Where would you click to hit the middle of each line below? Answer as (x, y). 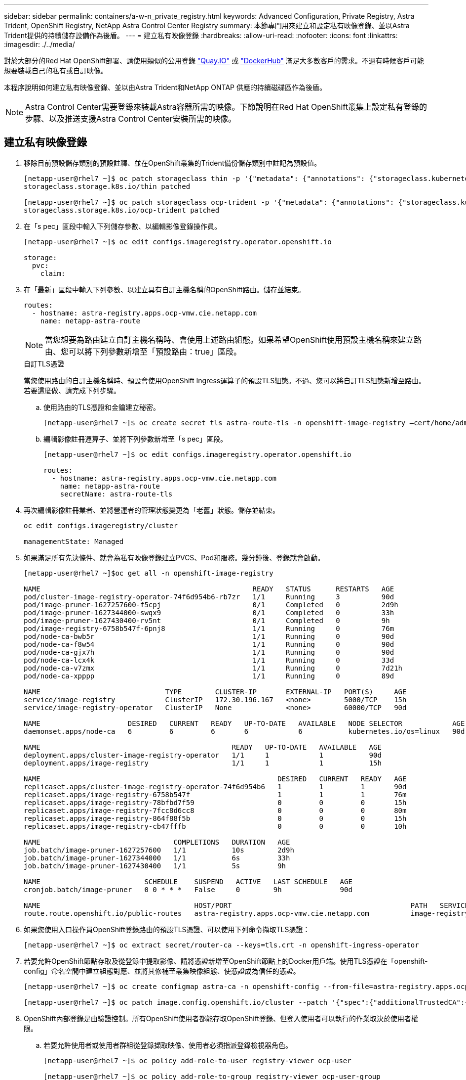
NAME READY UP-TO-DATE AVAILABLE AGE (203, 747)
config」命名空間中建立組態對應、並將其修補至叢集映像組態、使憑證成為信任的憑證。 (162, 971)
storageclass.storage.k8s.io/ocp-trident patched (122, 210)
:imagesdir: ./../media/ (39, 44)
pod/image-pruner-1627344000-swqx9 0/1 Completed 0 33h (209, 612)
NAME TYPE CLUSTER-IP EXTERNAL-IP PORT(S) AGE (215, 692)
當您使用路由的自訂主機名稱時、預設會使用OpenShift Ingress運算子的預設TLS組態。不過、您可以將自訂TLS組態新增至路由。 (225, 380)
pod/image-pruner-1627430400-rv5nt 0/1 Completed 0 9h (207, 620)
